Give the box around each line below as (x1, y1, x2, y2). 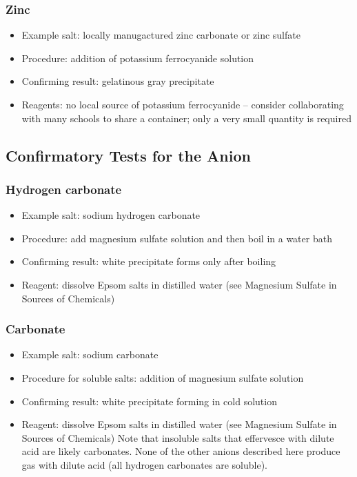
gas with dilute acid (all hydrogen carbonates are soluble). (21, 457, 267, 471)
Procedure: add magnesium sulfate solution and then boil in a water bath (21, 231, 332, 245)
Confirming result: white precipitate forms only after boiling (21, 254, 276, 269)
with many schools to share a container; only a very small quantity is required (21, 110, 351, 125)
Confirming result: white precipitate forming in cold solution (21, 393, 277, 408)
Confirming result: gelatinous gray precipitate (21, 74, 214, 88)
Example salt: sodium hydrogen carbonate (21, 208, 201, 222)
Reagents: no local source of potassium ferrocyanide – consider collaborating (21, 97, 344, 111)
